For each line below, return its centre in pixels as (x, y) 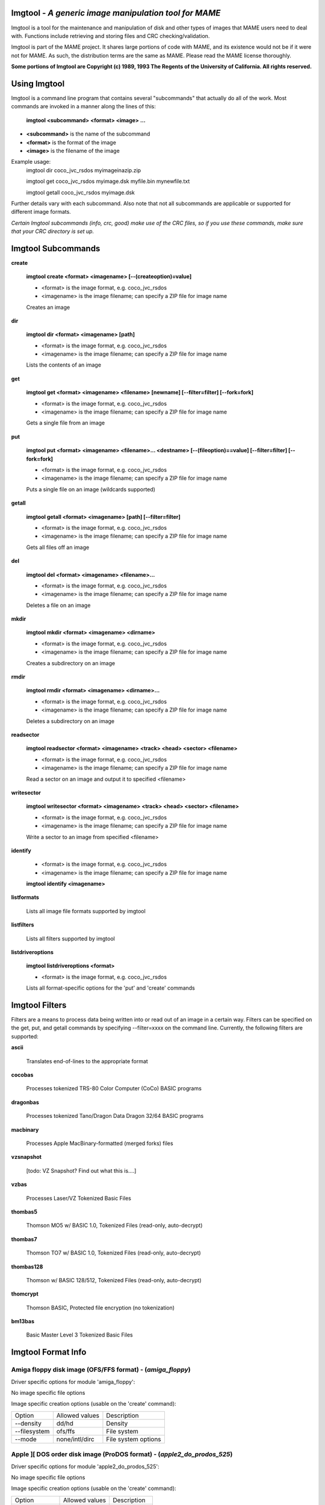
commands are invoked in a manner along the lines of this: (84, 107)
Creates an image (48, 307)
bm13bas (23, 1321)
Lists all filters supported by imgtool (71, 939)
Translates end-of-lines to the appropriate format (87, 1061)
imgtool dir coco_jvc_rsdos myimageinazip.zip (84, 170)
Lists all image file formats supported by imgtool (86, 911)
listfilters (23, 925)
